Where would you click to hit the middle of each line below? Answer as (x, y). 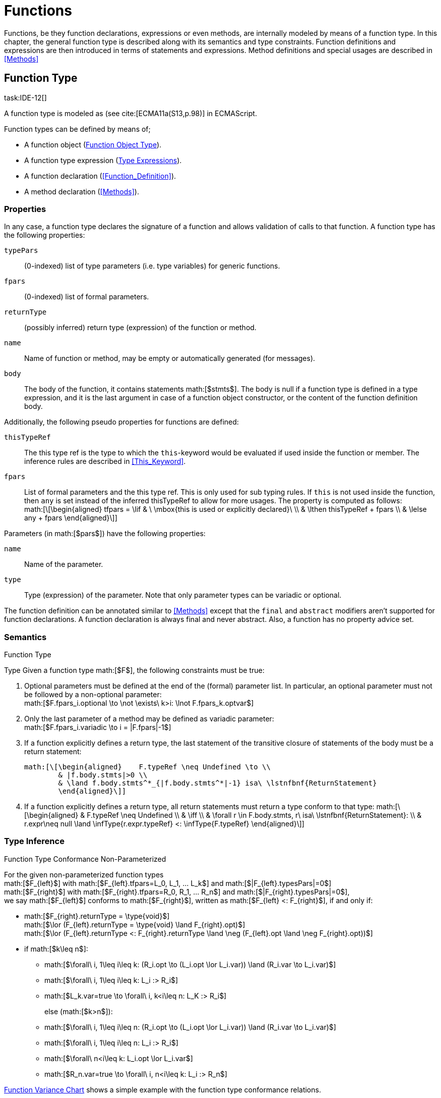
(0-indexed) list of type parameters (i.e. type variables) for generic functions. (152, 266)
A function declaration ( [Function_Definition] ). (100, 176)
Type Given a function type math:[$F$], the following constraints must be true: (134, 670)
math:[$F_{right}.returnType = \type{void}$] (97, 916)
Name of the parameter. (64, 564)
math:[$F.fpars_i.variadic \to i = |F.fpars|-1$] (98, 727)
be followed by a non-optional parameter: (93, 695)
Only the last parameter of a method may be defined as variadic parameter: (149, 719)
